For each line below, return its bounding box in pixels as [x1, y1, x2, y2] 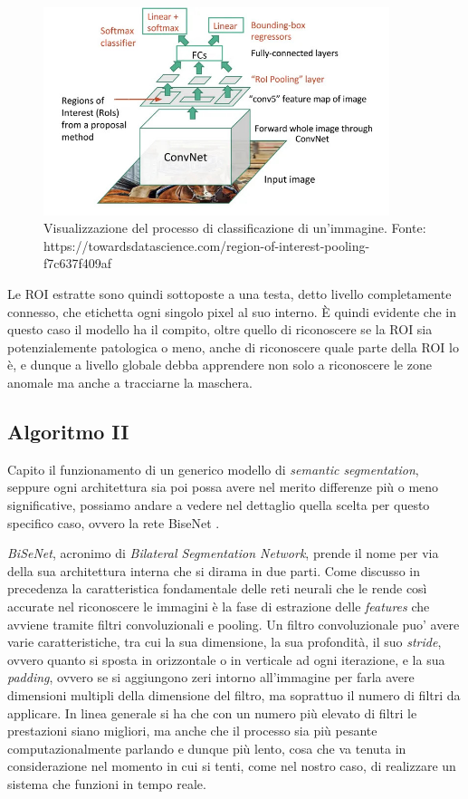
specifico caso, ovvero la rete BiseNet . [7, 513, 220, 532]
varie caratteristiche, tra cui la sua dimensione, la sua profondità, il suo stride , [7, 632, 442, 651]
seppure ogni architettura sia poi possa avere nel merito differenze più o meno [7, 477, 439, 496]
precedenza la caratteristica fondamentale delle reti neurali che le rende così [7, 579, 427, 598]
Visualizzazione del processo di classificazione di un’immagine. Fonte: [43, 218, 426, 237]
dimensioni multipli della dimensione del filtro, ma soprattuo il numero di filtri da [7, 685, 461, 704]
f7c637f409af [43, 254, 112, 273]
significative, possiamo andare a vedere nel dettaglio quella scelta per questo [7, 496, 430, 515]
